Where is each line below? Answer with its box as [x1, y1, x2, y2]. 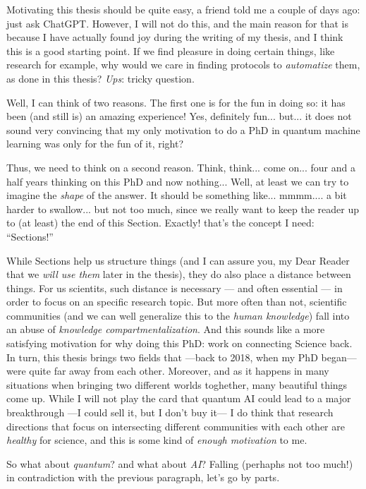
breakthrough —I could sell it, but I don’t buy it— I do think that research [6, 405, 334, 420]
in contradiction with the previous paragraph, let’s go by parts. [6, 470, 280, 485]
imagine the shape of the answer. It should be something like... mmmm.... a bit [6, 188, 347, 203]
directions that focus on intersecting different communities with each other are [6, 418, 345, 433]
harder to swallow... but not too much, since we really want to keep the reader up [6, 201, 360, 216]
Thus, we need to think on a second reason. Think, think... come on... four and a [6, 159, 355, 174]
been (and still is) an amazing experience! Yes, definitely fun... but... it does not [6, 109, 352, 123]
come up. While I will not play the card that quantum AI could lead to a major [6, 391, 351, 406]
